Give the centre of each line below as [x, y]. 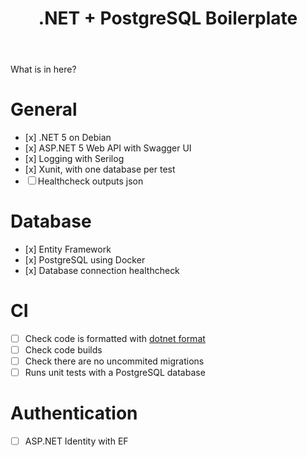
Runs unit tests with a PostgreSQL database [115, 373]
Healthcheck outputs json [90, 181]
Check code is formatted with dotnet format [115, 338]
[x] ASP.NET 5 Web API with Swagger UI [108, 148]
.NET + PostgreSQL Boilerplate [168, 18]
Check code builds [63, 350]
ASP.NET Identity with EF [76, 441]
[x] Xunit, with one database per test [100, 169]
